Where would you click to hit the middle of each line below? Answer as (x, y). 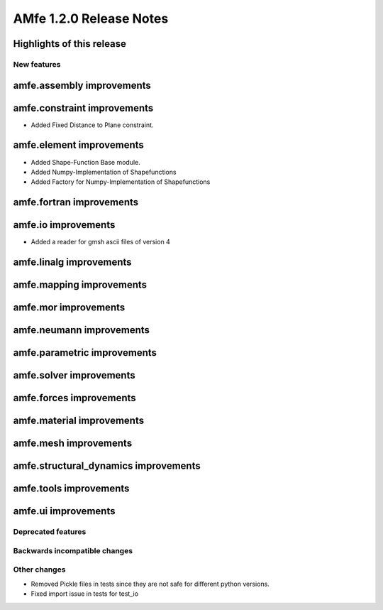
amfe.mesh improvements (73, 443)
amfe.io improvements (64, 225)
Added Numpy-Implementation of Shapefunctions (104, 172)
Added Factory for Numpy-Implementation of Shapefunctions (121, 182)
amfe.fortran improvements (76, 202)
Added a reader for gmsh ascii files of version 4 (100, 242)
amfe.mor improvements (69, 308)
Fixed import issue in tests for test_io (84, 594)
